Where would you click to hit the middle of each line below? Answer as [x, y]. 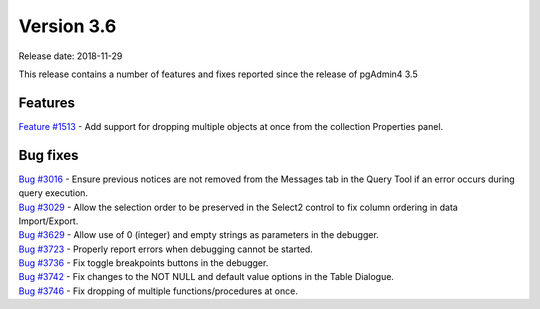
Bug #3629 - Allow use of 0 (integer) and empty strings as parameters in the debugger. [198, 235]
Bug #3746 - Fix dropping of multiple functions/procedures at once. [158, 291]
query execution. [53, 193]
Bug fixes [48, 155]
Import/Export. [48, 221]
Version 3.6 [67, 26]
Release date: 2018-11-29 [70, 56]
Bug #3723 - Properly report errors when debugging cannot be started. [166, 249]
